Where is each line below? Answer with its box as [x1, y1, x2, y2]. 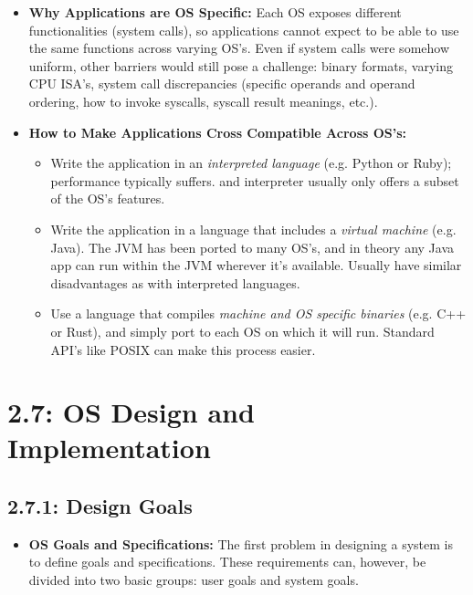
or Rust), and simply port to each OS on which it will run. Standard [50, 321, 435, 340]
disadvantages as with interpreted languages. [50, 273, 300, 292]
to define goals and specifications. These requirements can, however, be [28, 552, 426, 571]
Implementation [7, 429, 211, 466]
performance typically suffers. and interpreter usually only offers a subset [50, 171, 459, 190]
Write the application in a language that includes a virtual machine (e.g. [50, 219, 457, 238]
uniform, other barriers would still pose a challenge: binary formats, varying [28, 56, 454, 75]
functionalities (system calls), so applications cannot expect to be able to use [28, 20, 459, 39]
